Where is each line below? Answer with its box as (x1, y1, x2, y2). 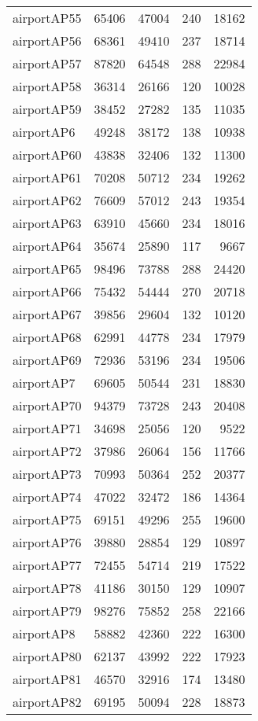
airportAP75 (13, 510, 82, 528)
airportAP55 (13, 9, 82, 27)
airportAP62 (13, 191, 82, 209)
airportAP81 (13, 670, 82, 688)
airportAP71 (13, 419, 82, 437)
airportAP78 (13, 579, 82, 597)
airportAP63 (13, 214, 82, 232)
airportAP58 (13, 77, 82, 95)
